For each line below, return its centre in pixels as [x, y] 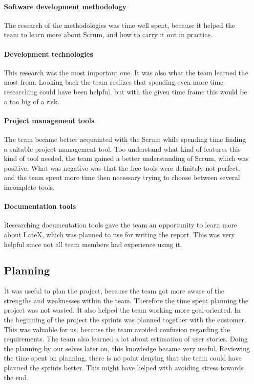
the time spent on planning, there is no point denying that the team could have [123, 358]
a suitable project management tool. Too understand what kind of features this [122, 148]
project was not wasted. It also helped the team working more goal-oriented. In [122, 310]
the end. [16, 377]
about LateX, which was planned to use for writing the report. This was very [119, 234]
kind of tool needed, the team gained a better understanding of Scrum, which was [126, 158]
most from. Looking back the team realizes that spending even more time [114, 82]
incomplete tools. [29, 187]
